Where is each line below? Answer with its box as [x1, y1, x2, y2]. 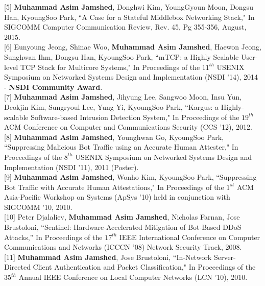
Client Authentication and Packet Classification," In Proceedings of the [33, 261, 256, 272]
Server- [213, 251, 236, 262]
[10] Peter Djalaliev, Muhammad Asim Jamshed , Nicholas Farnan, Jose [4, 211, 240, 222]
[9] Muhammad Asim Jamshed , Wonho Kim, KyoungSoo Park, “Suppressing [4, 172, 257, 182]
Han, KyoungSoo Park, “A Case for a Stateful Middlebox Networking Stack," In [4, 11, 255, 22]
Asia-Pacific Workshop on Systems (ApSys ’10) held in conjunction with [4, 192, 230, 202]
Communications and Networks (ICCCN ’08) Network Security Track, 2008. [4, 242, 242, 252]
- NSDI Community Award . [4, 81, 103, 92]
